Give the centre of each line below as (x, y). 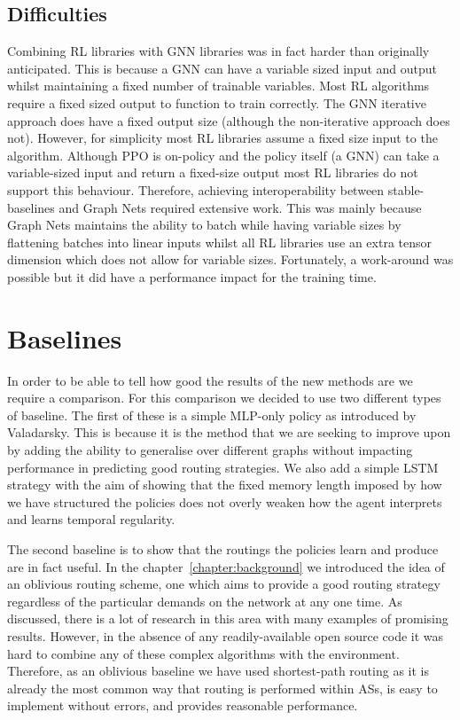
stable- (406, 189)
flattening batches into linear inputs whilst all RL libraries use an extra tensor (220, 242)
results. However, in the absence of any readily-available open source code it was (226, 635)
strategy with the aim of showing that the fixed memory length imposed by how (225, 485)
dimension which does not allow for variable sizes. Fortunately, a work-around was (230, 259)
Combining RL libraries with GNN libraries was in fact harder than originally (218, 51)
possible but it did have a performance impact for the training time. (192, 276)
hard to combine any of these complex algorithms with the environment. (203, 653)
